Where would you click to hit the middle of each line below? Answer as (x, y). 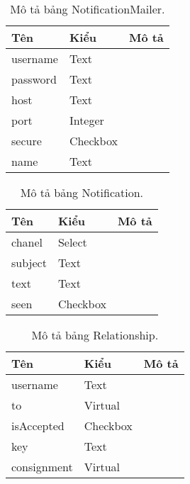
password (34, 79)
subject (29, 263)
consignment (42, 467)
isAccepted (38, 426)
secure (27, 141)
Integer (86, 120)
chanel (27, 242)
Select (72, 242)
